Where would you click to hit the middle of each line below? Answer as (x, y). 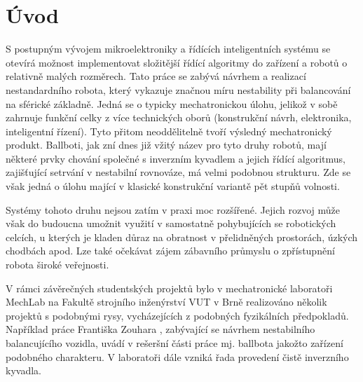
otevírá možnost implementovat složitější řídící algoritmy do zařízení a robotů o (177, 62)
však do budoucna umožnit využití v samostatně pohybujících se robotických (171, 223)
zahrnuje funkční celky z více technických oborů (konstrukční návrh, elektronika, (179, 117)
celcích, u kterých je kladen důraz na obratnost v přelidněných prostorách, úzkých (182, 237)
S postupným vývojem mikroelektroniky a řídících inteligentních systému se (168, 49)
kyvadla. (23, 370)
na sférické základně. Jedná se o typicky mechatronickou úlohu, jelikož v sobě (172, 103)
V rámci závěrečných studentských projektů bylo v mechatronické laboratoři (169, 288)
